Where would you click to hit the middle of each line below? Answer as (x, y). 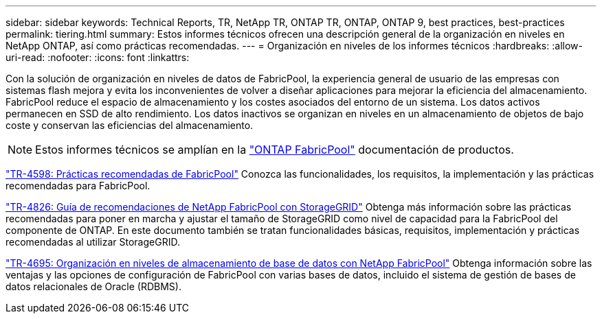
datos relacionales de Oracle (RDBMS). (93, 286)
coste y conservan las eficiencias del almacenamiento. (130, 125)
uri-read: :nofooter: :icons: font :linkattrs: (98, 57)
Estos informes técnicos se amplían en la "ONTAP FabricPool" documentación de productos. (275, 150)
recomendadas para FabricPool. (78, 186)
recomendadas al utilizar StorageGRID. (93, 242)
